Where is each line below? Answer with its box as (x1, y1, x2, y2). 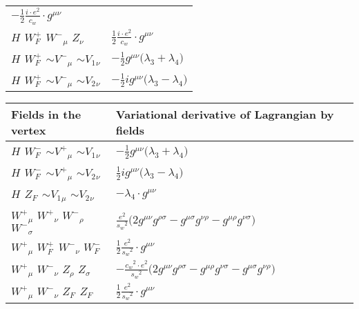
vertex (11, 122, 46, 139)
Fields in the (11, 106, 81, 123)
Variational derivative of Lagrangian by (115, 106, 334, 123)
